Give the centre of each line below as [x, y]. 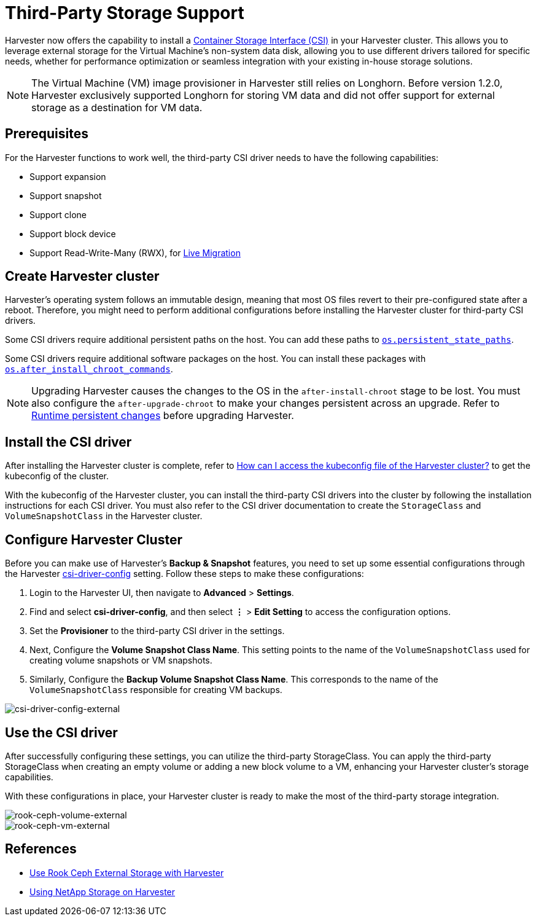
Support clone [58, 214]
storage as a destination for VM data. [117, 107]
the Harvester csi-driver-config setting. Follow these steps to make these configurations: [184, 574]
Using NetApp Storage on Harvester [103, 892]
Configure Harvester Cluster [94, 539]
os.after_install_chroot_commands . [89, 369]
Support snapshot [66, 195]
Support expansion [68, 176]
